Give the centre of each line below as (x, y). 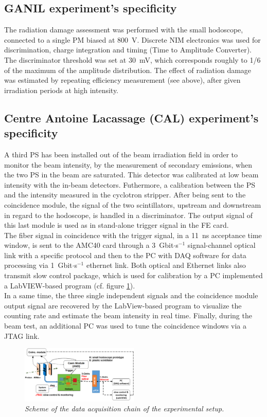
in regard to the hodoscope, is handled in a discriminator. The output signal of (129, 215)
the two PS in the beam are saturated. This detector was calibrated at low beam (131, 175)
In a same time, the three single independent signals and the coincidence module (131, 295)
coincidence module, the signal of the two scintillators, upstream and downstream (133, 204)
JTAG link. (22, 336)
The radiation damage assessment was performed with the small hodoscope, (124, 30)
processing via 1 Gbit (38, 265)
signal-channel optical (221, 245)
